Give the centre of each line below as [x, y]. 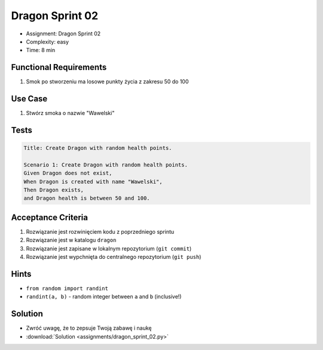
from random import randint [67, 289]
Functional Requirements [59, 67]
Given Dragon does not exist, [68, 173]
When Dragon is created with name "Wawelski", [93, 182]
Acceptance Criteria [49, 217]
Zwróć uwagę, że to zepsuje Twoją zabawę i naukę [89, 328]
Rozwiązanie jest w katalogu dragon [71, 240]
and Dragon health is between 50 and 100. [87, 198]
